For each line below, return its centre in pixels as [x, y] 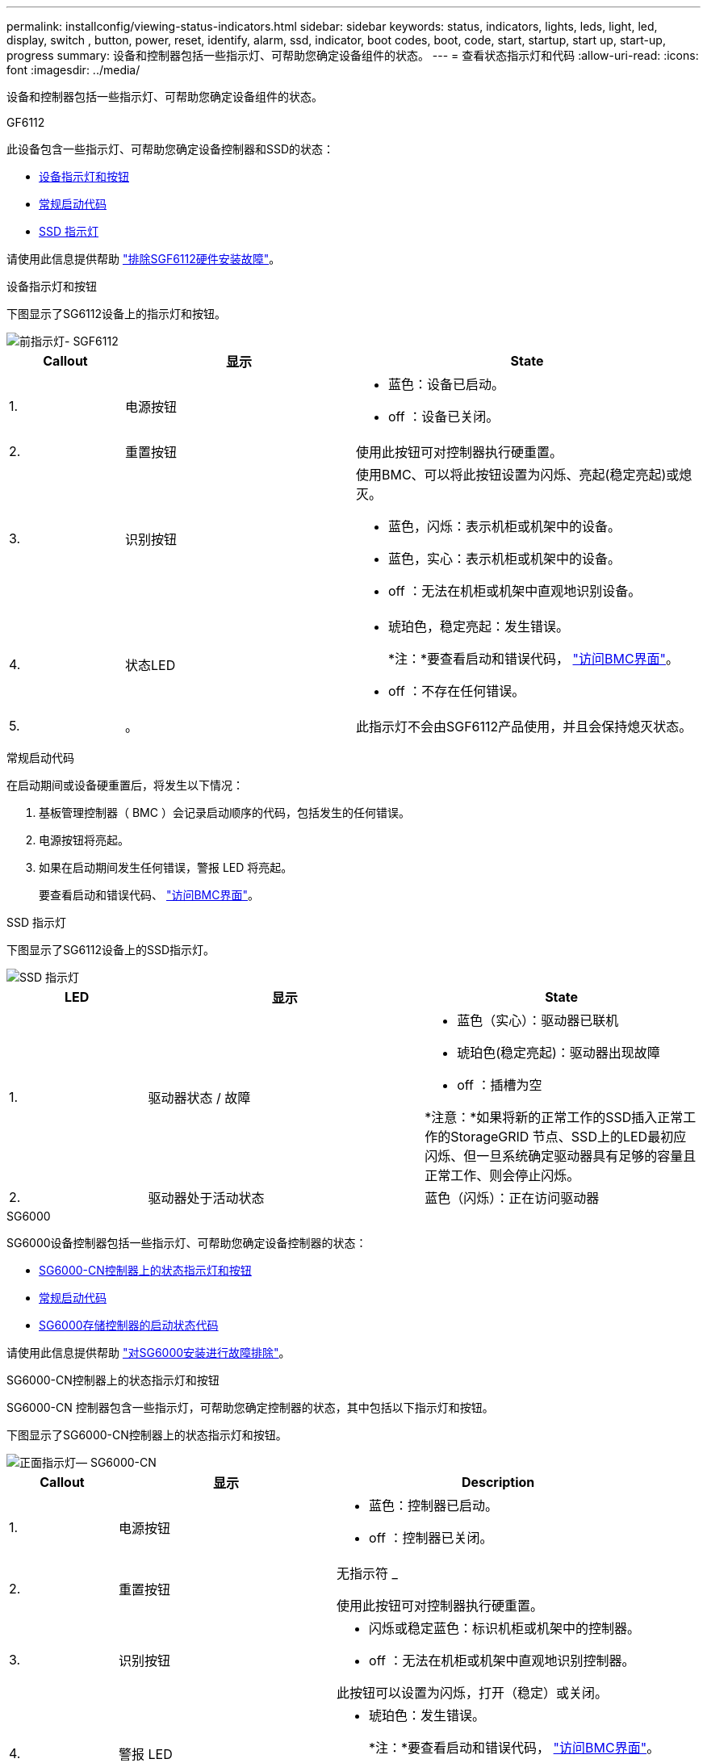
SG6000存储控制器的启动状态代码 [129, 1325]
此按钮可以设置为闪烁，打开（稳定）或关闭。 [473, 1693]
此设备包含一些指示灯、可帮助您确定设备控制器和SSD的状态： [171, 149]
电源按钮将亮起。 [84, 840]
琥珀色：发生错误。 [427, 1715]
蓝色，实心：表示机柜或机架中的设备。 [504, 559]
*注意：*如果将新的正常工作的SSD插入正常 [554, 1117]
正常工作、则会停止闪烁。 [502, 1175]
